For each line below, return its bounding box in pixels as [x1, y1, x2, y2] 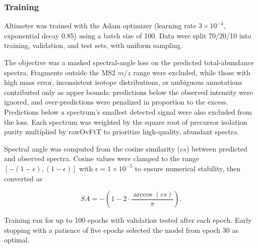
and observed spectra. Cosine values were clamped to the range [4, 153, 199, 164]
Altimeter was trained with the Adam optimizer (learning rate [4, 20, 197, 31]
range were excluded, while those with [133, 67, 250, 77]
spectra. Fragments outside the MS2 [4, 67, 116, 77]
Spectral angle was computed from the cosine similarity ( [4, 143, 180, 154]
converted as [4, 173, 42, 183]
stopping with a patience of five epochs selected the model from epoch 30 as [4, 224, 239, 235]
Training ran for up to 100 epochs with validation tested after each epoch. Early [4, 215, 252, 225]
